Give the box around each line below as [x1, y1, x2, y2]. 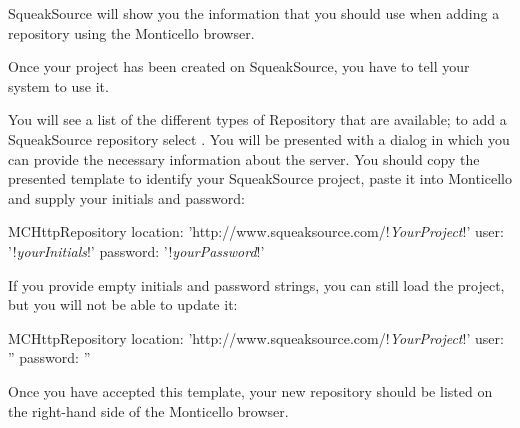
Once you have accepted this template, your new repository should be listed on [8, 380, 493, 401]
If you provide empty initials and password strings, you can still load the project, [8, 274, 505, 295]
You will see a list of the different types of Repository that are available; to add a [8, 109, 507, 130]
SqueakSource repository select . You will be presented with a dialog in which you [8, 128, 510, 149]
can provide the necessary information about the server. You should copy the [8, 148, 480, 169]
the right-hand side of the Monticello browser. [8, 400, 289, 421]
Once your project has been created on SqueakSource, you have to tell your [8, 56, 470, 77]
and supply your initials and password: [8, 187, 245, 208]
